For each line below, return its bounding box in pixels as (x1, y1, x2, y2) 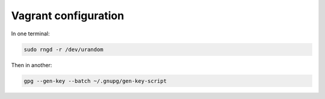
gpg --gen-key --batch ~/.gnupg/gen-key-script (23, 77, 167, 84)
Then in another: (11, 61, 52, 68)
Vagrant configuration (11, 9, 125, 22)
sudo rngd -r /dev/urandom (23, 46, 104, 53)
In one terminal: (11, 30, 51, 37)
